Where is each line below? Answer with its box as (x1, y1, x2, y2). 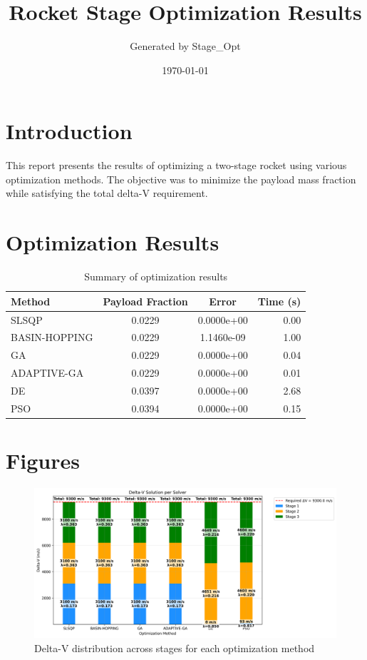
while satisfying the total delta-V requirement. (6, 186, 208, 200)
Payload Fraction (103, 293, 188, 308)
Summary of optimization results (84, 269, 228, 284)
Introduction (6, 116, 133, 146)
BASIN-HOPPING (11, 330, 93, 345)
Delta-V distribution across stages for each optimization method (34, 640, 315, 655)
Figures (6, 446, 80, 475)
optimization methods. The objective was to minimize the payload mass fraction (6, 171, 356, 186)
